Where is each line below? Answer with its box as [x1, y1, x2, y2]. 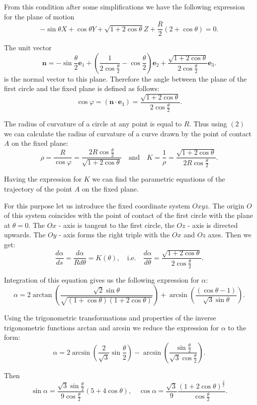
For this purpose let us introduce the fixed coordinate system [4, 200, 190, 210]
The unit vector [4, 42, 52, 53]
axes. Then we [208, 229, 252, 240]
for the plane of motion [4, 11, 75, 21]
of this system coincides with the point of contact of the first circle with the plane [4, 210, 253, 220]
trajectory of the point [4, 184, 72, 194]
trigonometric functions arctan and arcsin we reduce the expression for [4, 322, 219, 332]
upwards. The [4, 229, 46, 240]
